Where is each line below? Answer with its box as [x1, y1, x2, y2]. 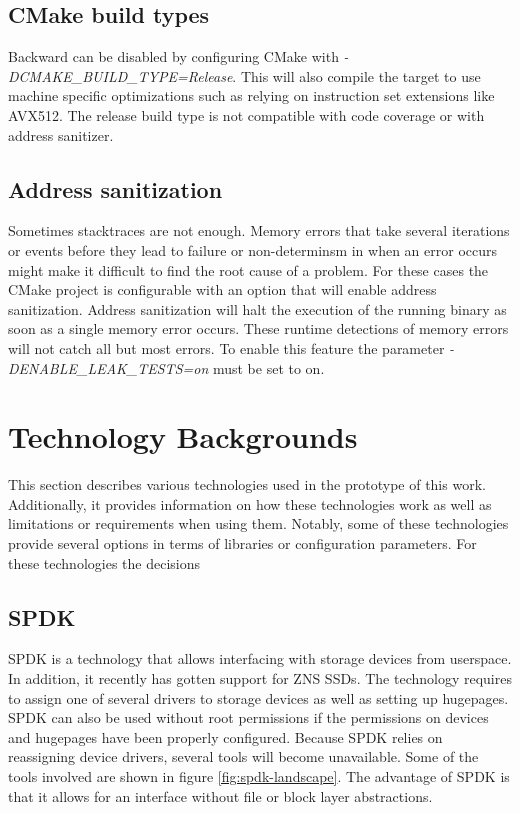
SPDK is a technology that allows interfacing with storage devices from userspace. [8, 648, 512, 669]
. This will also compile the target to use [232, 65, 481, 86]
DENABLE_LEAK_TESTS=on [8, 357, 209, 378]
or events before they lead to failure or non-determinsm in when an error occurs [8, 239, 498, 260]
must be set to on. [212, 357, 325, 378]
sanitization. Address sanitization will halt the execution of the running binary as [8, 298, 507, 319]
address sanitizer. [8, 124, 114, 145]
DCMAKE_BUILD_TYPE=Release [8, 65, 233, 86]
